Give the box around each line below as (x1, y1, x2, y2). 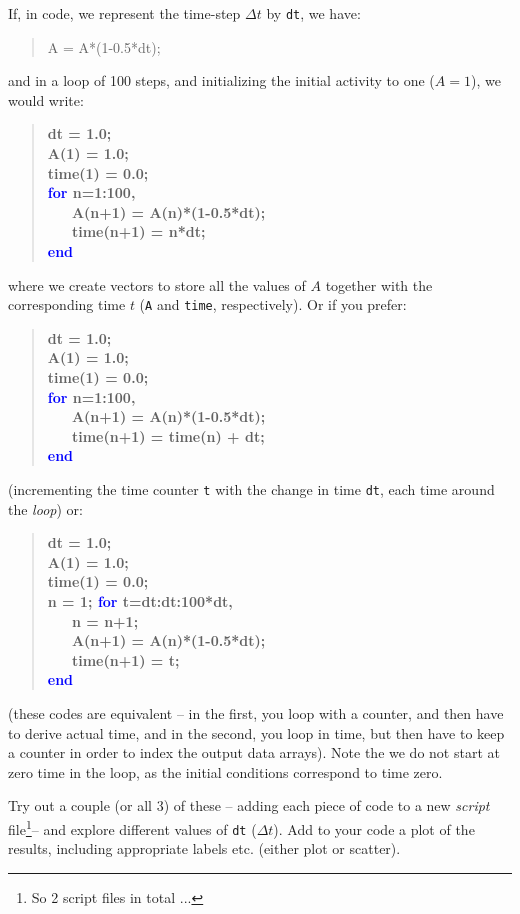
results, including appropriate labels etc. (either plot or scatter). (8, 838, 401, 859)
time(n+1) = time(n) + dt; (71, 425, 265, 446)
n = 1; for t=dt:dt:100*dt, (47, 591, 233, 612)
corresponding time (8, 294, 126, 315)
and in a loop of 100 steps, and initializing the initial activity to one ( (8, 70, 435, 91)
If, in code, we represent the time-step (8, 3, 241, 23)
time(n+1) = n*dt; (71, 221, 206, 242)
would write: (8, 89, 84, 110)
